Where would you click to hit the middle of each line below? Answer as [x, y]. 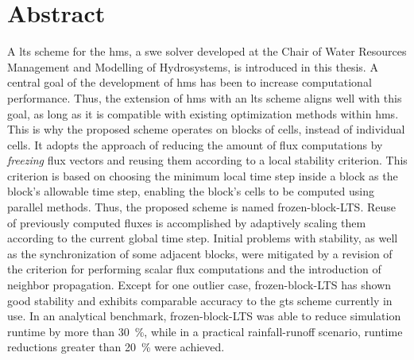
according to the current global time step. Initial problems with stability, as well [203, 238]
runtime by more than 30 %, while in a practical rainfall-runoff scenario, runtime [205, 331]
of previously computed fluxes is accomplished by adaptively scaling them [187, 222]
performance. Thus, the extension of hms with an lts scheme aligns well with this [205, 97]
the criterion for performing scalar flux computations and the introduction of [194, 269]
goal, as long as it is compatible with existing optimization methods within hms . [203, 113]
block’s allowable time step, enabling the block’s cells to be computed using [191, 191]
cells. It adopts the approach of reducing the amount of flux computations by [195, 144]
